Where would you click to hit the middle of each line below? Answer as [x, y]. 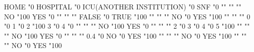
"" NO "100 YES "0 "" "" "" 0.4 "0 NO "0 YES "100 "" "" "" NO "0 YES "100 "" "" [125, 35]
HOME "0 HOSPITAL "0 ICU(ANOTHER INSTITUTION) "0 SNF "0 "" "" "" [123, 6]
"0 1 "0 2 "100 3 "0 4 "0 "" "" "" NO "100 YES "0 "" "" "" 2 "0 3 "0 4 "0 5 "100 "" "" [127, 26]
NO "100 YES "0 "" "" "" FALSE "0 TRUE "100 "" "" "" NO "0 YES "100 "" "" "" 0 [127, 16]
